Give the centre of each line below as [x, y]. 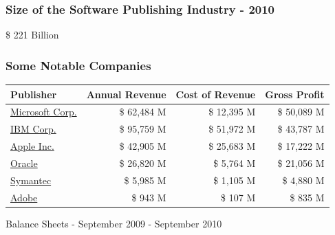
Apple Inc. [32, 146]
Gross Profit [295, 94]
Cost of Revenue [216, 94]
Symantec [31, 180]
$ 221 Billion [32, 35]
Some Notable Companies [78, 65]
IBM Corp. [33, 129]
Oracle [24, 163]
